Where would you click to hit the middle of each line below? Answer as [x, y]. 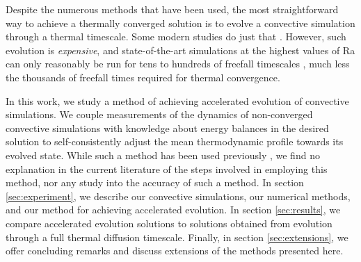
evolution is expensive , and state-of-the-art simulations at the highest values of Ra [180, 50]
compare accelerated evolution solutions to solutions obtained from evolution [169, 223]
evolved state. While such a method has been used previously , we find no [163, 155]
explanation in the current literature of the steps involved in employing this [167, 169]
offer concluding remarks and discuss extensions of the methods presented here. [175, 251]
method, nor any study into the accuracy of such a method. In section [155, 182]
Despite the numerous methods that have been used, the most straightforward [172, 9]
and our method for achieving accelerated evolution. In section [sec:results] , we [173, 210]
